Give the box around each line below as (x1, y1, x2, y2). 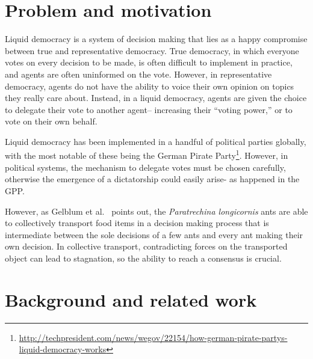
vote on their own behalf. (5, 115, 98, 127)
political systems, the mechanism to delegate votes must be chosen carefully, (5, 161, 286, 173)
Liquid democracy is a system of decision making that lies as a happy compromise (5, 32, 308, 45)
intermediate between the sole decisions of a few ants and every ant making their (5, 228, 303, 241)
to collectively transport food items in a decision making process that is (5, 216, 269, 229)
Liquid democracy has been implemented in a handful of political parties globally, (5, 135, 306, 147)
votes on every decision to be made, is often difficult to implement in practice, (5, 56, 293, 69)
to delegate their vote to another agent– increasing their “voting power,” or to (5, 103, 293, 115)
